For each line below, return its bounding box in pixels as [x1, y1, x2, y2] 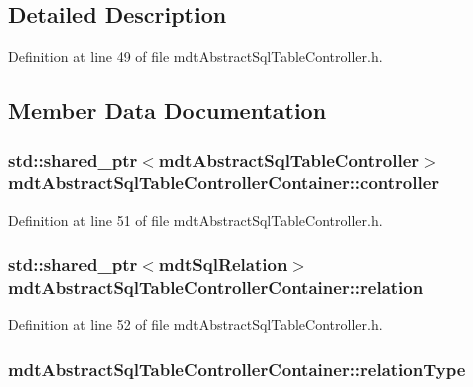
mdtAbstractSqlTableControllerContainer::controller [8, 170, 440, 195]
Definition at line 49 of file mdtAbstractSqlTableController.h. [8, 46, 383, 67]
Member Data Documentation [8, 95, 327, 126]
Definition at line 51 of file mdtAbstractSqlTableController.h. [8, 209, 383, 230]
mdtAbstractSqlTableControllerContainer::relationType [8, 356, 466, 381]
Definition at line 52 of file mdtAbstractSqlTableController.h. [8, 314, 383, 335]
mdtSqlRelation [158, 252, 288, 277]
